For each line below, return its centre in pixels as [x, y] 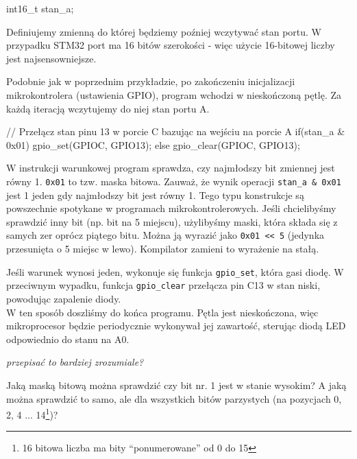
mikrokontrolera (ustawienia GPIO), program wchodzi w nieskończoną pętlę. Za [174, 94]
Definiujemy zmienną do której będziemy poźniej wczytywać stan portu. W [164, 31]
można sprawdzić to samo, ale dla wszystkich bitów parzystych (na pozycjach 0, [174, 398]
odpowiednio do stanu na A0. [68, 339]
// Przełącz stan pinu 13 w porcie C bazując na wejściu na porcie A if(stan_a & [176, 131]
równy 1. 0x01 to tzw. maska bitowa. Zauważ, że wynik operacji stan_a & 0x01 [174, 181]
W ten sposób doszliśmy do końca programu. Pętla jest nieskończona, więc [162, 312]
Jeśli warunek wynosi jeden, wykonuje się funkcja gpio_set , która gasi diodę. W [175, 271]
